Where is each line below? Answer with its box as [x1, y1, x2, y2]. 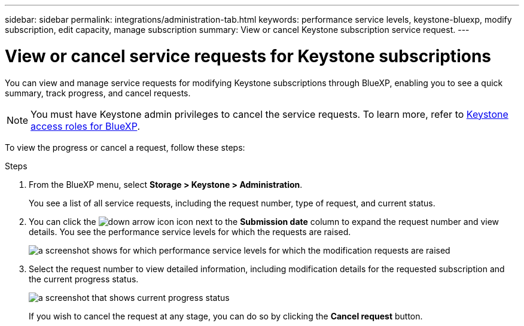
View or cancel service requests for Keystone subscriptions [5, 45, 491, 66]
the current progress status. [29, 273, 139, 284]
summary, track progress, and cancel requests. [5, 87, 191, 98]
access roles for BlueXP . [31, 120, 140, 132]
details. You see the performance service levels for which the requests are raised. [29, 226, 351, 237]
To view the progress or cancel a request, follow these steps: [5, 142, 245, 153]
